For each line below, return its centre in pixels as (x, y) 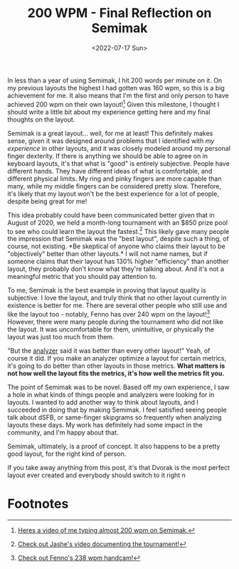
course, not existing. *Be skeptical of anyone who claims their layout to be (116, 246)
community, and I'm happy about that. (63, 432)
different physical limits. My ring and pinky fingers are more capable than (115, 179)
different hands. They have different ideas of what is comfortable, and (110, 171)
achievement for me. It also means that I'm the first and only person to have (118, 95)
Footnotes (38, 504)
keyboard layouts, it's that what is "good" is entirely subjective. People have (118, 163)
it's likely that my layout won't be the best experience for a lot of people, (113, 193)
